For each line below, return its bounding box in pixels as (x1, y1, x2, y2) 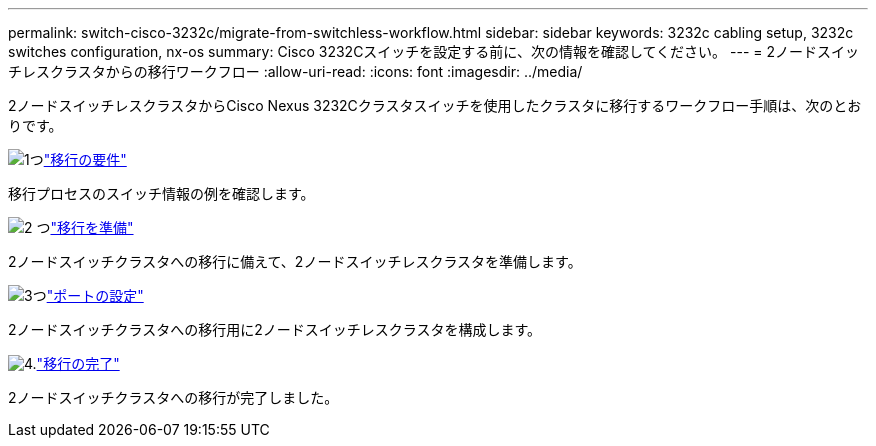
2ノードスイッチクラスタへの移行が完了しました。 (8, 389, 339, 406)
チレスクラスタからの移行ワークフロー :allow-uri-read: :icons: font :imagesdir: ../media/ (8, 63, 583, 80)
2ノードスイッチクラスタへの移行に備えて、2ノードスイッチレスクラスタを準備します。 (8, 253, 582, 270)
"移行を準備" (50, 219, 134, 236)
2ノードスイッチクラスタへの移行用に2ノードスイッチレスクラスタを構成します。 (8, 321, 542, 338)
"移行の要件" (43, 151, 127, 168)
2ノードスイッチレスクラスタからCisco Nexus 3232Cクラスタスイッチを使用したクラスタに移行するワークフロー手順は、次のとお (8, 97, 862, 114)
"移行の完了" (36, 355, 120, 372)
